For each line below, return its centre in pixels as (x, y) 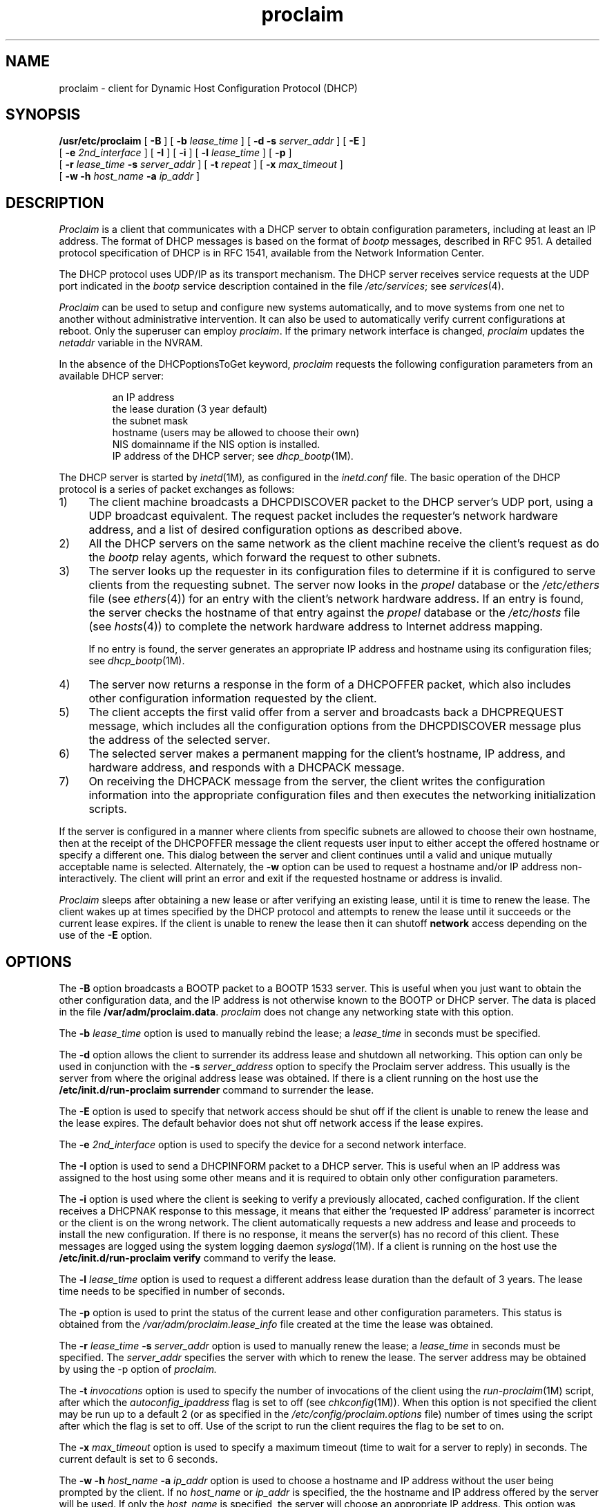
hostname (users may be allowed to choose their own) (236, 433)
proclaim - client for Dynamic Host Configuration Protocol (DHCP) (208, 88)
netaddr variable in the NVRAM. (131, 343)
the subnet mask (150, 421)
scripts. (108, 809)
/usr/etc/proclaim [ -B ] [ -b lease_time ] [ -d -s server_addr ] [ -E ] (212, 141)
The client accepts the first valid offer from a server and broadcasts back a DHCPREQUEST (326, 712)
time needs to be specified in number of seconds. (172, 1291)
